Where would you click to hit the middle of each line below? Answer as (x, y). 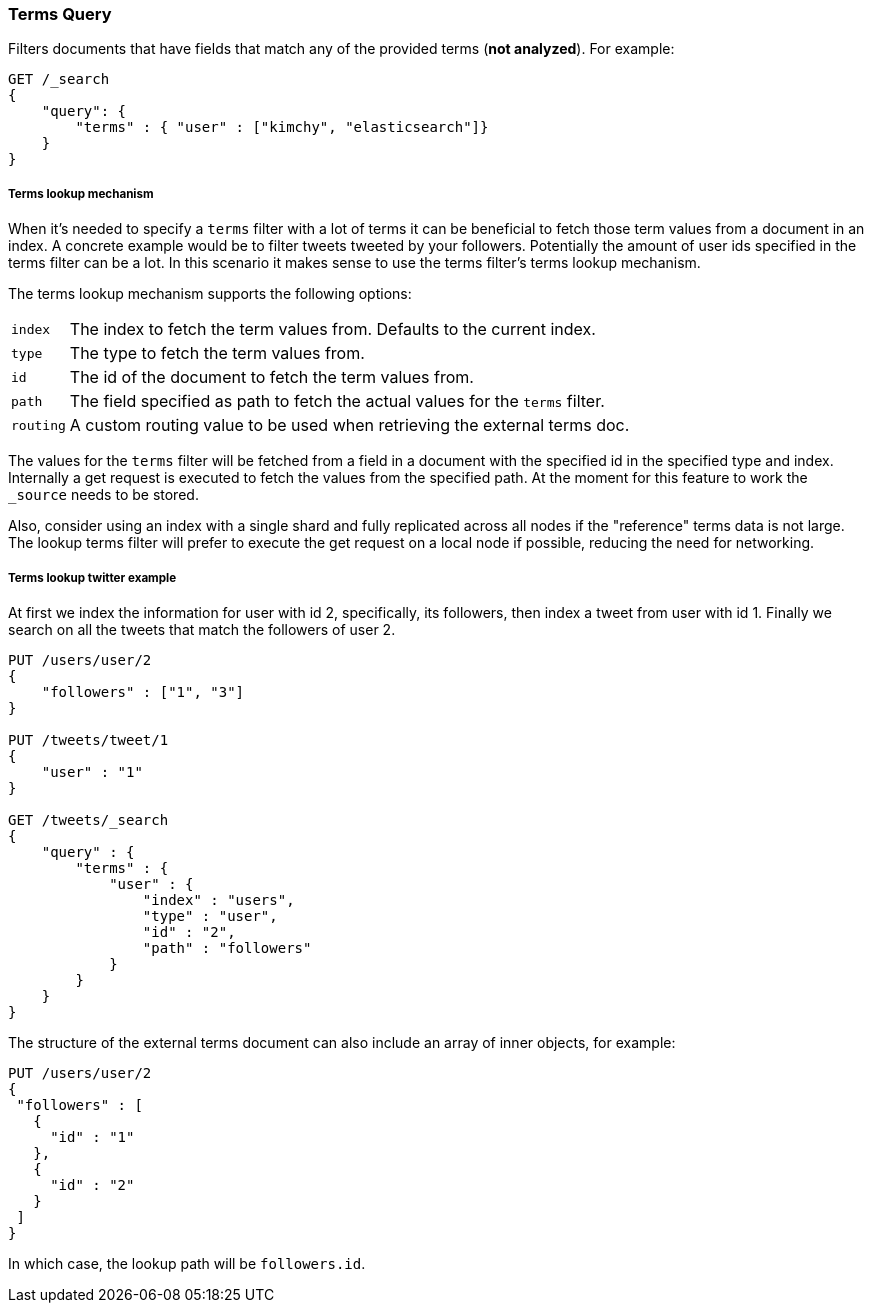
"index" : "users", (218, 899)
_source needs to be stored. (103, 495)
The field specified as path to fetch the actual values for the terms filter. (337, 401)
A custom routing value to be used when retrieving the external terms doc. (349, 425)
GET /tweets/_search (88, 819)
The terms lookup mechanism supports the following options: (210, 294)
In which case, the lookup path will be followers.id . (187, 1263)
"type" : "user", (210, 915)
